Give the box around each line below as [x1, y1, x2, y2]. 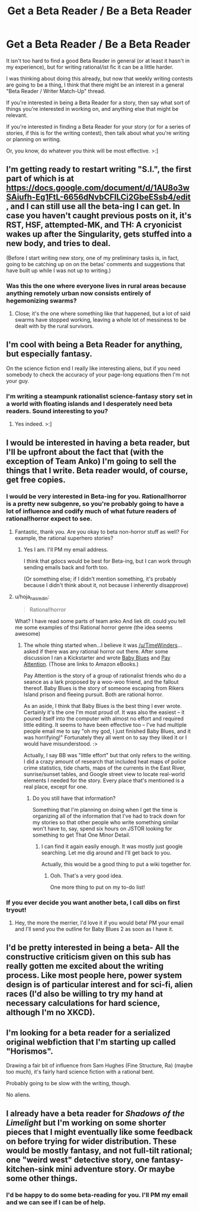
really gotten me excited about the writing [6, 961, 164, 971]
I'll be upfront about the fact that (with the [6, 446, 164, 457]
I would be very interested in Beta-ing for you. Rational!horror [6, 492, 187, 500]
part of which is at [6, 174, 74, 184]
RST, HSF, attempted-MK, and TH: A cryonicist [6, 220, 182, 230]
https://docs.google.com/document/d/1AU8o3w [6, 183, 190, 193]
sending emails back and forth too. [23, 563, 109, 570]
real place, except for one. [23, 783, 88, 790]
